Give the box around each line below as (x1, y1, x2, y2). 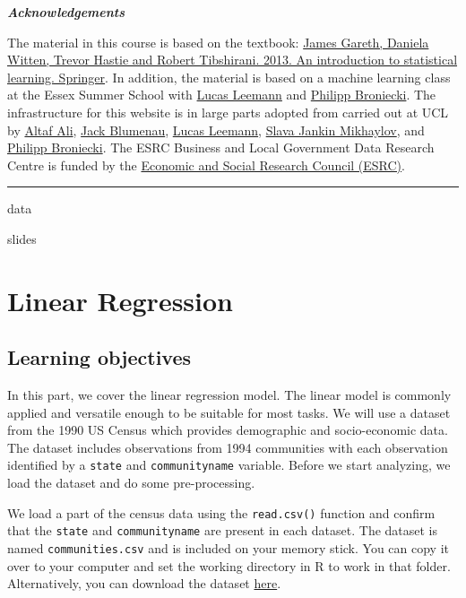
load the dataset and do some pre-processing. (7, 473, 255, 492)
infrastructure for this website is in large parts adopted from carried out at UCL (7, 102, 449, 121)
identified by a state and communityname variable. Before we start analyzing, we (7, 455, 451, 474)
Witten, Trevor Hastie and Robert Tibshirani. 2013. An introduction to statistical (7, 50, 458, 69)
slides (7, 229, 37, 247)
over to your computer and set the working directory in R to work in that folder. (7, 556, 451, 575)
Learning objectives (7, 343, 192, 371)
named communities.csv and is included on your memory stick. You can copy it (7, 539, 450, 558)
